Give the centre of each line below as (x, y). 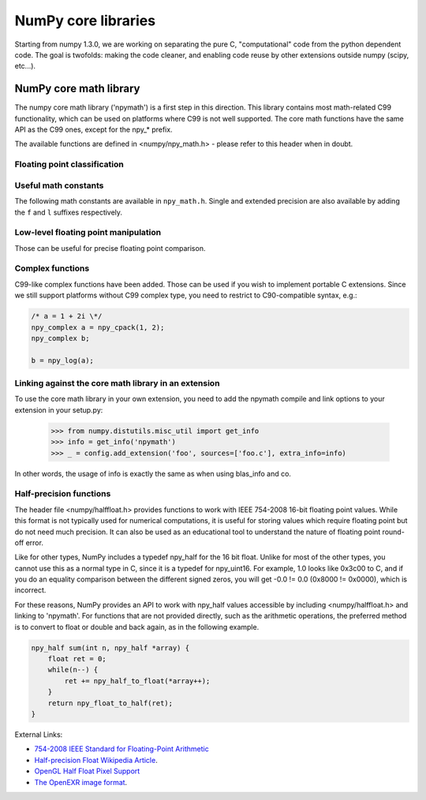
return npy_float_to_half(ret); (110, 703)
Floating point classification (69, 164)
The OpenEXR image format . (81, 782)
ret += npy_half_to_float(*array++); (137, 681)
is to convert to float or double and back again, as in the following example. (137, 626)
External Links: (39, 735)
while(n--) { (73, 670)
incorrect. (30, 590)
